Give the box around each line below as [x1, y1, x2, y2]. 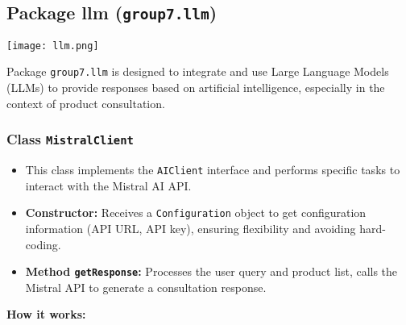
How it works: [6, 306, 86, 323]
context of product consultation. [6, 94, 165, 111]
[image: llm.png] [6, 40, 99, 52]
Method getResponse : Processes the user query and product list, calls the [25, 263, 398, 280]
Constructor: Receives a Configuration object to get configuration [25, 204, 367, 221]
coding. [25, 235, 61, 252]
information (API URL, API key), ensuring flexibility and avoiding [25, 219, 356, 236]
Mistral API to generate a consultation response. [25, 278, 267, 295]
